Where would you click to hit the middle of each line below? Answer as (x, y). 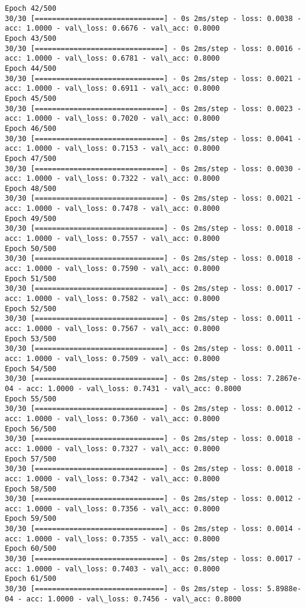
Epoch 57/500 (31, 459)
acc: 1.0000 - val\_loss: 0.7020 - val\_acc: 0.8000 (112, 119)
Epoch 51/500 (31, 278)
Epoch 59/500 (31, 519)
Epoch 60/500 (31, 549)
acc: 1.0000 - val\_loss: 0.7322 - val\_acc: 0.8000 (112, 179)
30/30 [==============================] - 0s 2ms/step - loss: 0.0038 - (153, 18)
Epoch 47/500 (31, 158)
